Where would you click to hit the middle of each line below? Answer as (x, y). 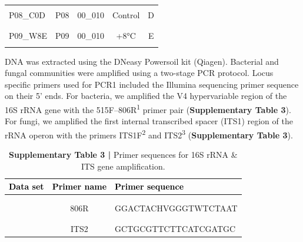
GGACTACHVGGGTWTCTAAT (176, 208)
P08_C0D (27, 15)
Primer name (79, 186)
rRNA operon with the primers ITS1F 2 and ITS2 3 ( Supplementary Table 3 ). (149, 134)
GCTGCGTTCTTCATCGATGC (175, 229)
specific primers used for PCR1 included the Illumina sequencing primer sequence (152, 84)
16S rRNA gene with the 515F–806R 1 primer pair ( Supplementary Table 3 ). (148, 109)
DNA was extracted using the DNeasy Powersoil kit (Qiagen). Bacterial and (142, 61)
